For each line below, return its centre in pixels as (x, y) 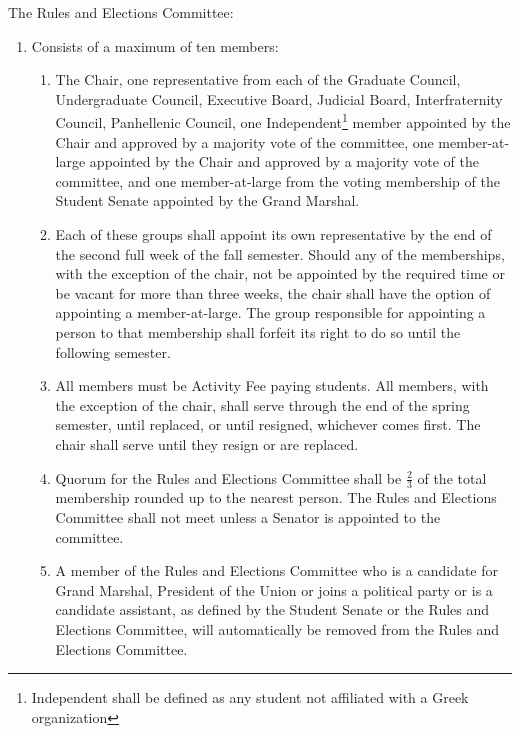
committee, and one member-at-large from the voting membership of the (277, 180)
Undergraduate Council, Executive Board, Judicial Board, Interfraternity (279, 98)
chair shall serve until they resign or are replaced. (207, 443)
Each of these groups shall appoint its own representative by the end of (273, 234)
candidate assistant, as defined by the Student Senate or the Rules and (272, 609)
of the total (452, 477)
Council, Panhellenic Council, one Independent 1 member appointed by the (283, 121)
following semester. (113, 351)
